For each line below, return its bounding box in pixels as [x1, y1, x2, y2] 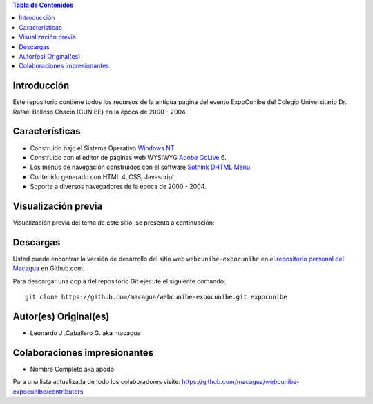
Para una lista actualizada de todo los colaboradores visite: [12, 378, 181, 386]
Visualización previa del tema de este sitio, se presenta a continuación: [12, 219, 215, 227]
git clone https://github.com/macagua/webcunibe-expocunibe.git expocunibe [25, 293, 287, 301]
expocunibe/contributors [12, 387, 84, 396]
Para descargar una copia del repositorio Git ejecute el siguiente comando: [12, 276, 226, 285]
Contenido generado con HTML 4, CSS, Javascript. [30, 172, 176, 181]
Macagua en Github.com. [12, 264, 85, 272]
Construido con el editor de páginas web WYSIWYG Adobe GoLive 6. [30, 153, 227, 161]
